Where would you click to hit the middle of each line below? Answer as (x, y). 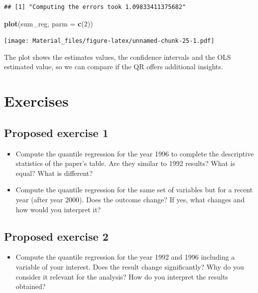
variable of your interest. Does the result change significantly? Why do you (130, 266)
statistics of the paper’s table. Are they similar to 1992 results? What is (125, 163)
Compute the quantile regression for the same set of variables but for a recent (134, 190)
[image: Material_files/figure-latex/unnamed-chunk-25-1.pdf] (109, 41)
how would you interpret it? (58, 209)
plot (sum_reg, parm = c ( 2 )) (49, 23)
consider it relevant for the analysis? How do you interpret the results (122, 276)
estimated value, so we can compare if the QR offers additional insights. (114, 67)
